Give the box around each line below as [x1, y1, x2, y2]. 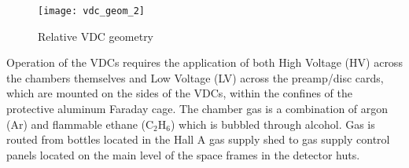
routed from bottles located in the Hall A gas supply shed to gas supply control [6, 131, 390, 148]
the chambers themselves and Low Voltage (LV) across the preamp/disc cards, [6, 69, 384, 86]
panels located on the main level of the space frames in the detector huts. [6, 146, 360, 163]
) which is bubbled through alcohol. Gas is [170, 115, 375, 132]
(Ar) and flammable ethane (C [6, 115, 154, 132]
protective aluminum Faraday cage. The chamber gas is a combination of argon [6, 100, 389, 117]
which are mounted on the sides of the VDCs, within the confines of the [6, 85, 352, 101]
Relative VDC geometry [38, 27, 154, 44]
